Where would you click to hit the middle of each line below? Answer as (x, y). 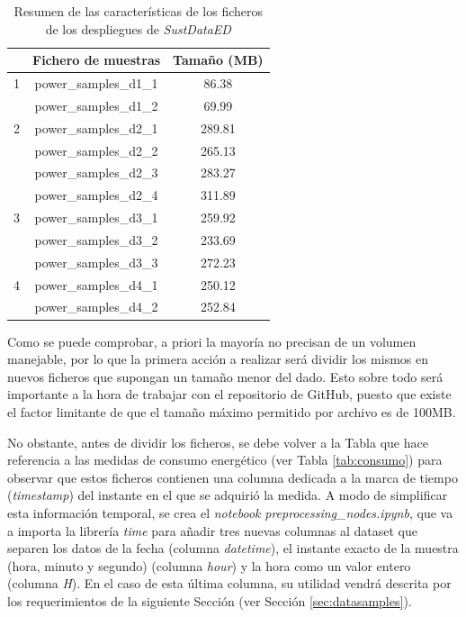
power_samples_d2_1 (96, 127)
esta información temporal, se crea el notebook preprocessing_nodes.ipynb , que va (230, 512)
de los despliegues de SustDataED (138, 28)
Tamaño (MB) (218, 60)
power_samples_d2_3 (96, 172)
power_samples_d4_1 (96, 284)
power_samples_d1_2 (96, 105)
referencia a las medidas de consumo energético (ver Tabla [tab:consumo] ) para (225, 460)
